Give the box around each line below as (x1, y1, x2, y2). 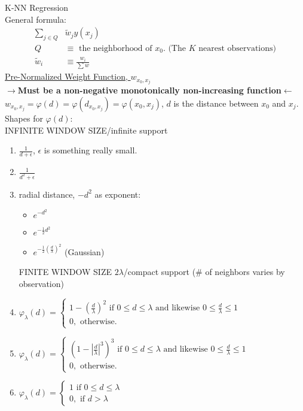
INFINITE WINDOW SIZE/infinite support (5, 123, 168, 136)
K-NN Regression (5, 1, 69, 13)
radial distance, (19, 188, 75, 200)
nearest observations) (198, 44, 276, 53)
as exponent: (94, 188, 141, 200)
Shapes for (5, 112, 43, 125)
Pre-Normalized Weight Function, (5, 70, 128, 83)
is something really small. (44, 144, 137, 156)
